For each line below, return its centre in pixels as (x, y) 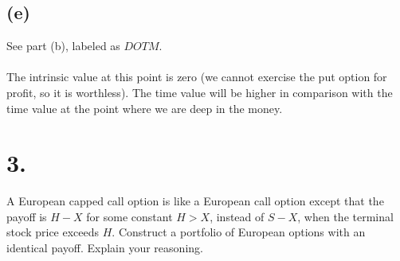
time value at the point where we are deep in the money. (145, 108)
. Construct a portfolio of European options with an (239, 232)
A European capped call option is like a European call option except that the (195, 201)
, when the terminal (345, 216)
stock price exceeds (53, 232)
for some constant (129, 216)
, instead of (237, 216)
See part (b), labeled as (63, 46)
